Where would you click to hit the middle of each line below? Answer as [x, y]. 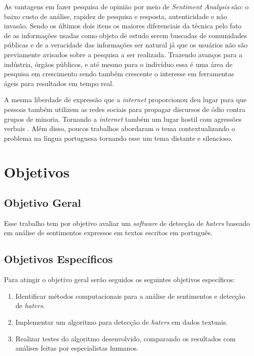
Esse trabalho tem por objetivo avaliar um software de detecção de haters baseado [127, 223]
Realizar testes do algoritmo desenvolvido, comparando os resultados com [126, 338]
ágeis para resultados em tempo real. [59, 83]
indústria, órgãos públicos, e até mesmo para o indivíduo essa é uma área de [118, 64]
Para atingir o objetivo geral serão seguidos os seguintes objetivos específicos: [119, 279]
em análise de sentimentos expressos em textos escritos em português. [108, 233]
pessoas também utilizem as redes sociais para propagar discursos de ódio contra [125, 109]
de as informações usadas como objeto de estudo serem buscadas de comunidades [126, 35]
